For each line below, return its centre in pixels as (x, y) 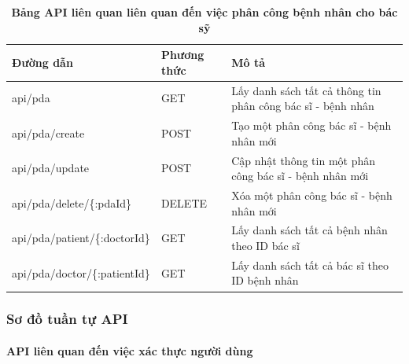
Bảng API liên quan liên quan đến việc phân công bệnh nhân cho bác (204, 12)
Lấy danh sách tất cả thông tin (306, 90)
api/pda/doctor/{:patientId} (81, 272)
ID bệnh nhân (265, 280)
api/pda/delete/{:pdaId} (72, 202)
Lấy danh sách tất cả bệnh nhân (310, 230)
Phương (182, 55)
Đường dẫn (42, 62)
